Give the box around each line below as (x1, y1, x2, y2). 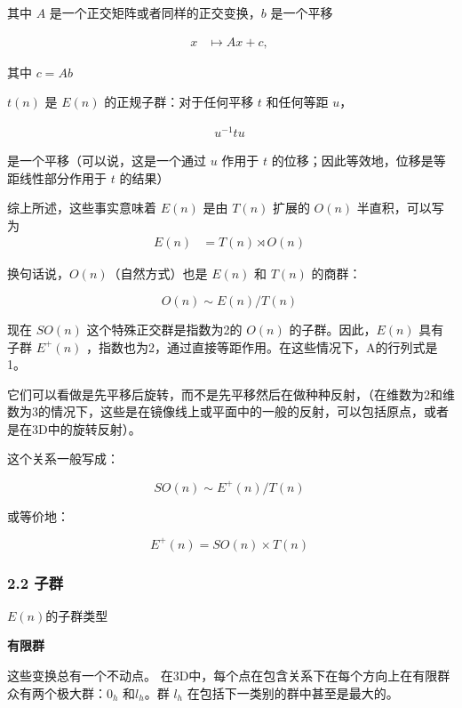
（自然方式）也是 (108, 264, 208, 283)
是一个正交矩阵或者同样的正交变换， (49, 4, 261, 21)
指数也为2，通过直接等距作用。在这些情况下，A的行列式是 (98, 337, 438, 356)
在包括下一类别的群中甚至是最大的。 (187, 683, 399, 702)
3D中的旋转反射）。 (31, 419, 141, 438)
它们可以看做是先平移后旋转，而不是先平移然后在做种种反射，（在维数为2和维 (7, 384, 455, 403)
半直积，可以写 (356, 198, 444, 217)
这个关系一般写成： (7, 449, 119, 468)
